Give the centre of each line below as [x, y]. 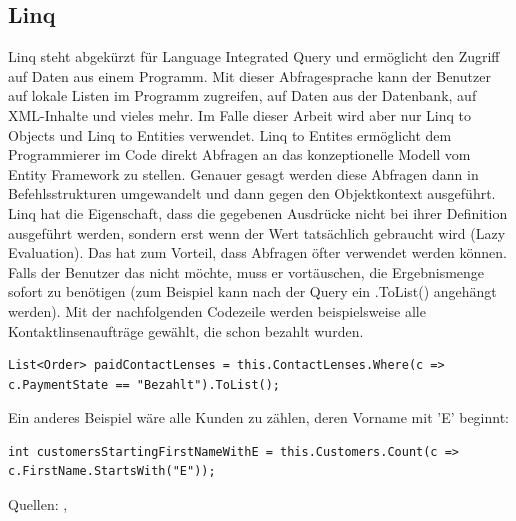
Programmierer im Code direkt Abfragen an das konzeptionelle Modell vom [239, 154]
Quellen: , [38, 504]
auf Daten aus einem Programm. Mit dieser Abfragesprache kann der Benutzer [249, 75]
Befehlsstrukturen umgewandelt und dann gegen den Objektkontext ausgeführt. [252, 193]
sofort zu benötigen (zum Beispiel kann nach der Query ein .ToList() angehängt [252, 291]
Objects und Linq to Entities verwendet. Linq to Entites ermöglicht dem [230, 134]
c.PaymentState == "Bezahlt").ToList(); [144, 384]
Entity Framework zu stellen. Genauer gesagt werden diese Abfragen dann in [243, 173]
